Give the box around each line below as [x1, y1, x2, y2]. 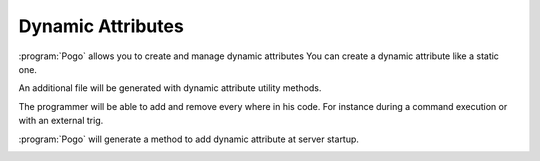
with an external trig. [18, 115, 104, 127]
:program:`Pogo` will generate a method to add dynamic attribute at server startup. [18, 133, 360, 145]
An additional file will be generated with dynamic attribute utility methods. [18, 82, 322, 94]
